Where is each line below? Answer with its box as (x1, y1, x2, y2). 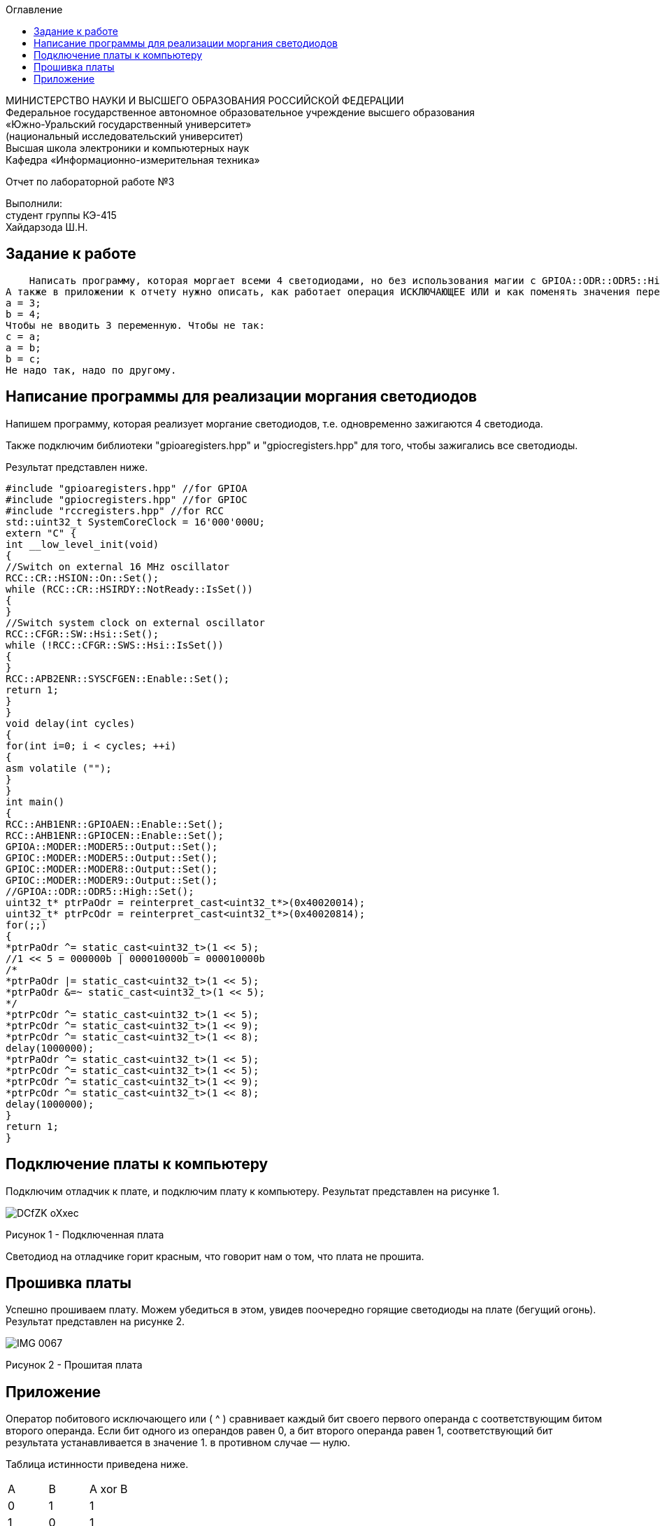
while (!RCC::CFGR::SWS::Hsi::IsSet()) (6, 639, 224, 651)
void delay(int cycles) (6, 717, 136, 729)
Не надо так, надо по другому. (6, 364, 177, 376)
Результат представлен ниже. (6, 460, 148, 473)
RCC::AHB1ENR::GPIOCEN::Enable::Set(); (6, 829, 224, 841)
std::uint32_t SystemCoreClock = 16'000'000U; (6, 516, 265, 528)
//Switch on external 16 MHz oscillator (6, 560, 230, 572)
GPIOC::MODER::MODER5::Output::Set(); (6, 852, 218, 863)
